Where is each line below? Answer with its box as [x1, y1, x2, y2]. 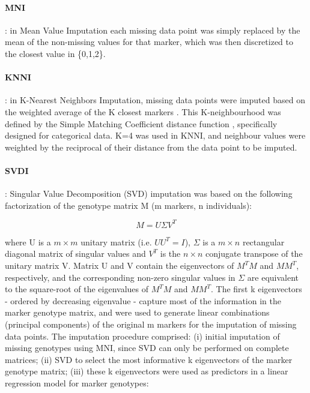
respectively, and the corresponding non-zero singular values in [5, 271, 236, 283]
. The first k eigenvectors [210, 283, 302, 295]
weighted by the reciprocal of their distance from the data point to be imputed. [5, 140, 297, 153]
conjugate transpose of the [205, 247, 303, 260]
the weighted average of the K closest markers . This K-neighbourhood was [5, 105, 281, 118]
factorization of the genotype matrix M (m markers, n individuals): [5, 199, 252, 211]
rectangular [242, 235, 285, 248]
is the [160, 247, 181, 260]
